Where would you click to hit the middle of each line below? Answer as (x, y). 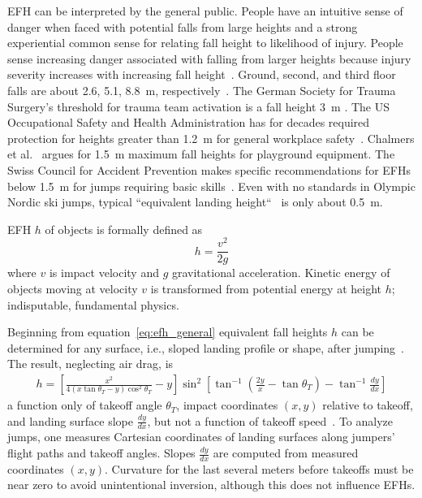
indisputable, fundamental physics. (93, 304)
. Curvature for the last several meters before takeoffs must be (259, 468)
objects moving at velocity (73, 289)
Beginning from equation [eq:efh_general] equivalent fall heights (168, 332)
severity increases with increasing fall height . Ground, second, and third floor (202, 74)
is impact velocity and (104, 273)
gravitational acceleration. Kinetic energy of (281, 273)
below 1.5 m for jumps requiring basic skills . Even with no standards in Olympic (211, 186)
